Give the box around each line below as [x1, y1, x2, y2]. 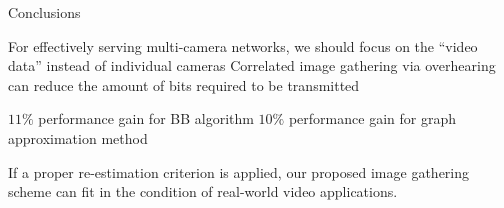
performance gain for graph [288, 108, 456, 129]
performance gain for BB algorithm [38, 108, 254, 129]
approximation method [8, 127, 148, 148]
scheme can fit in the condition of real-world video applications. [8, 181, 398, 202]
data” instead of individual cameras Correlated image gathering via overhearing [8, 55, 496, 76]
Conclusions [8, 2, 81, 22]
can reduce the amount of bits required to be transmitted [8, 74, 360, 95]
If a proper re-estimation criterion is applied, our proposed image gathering [8, 161, 470, 182]
